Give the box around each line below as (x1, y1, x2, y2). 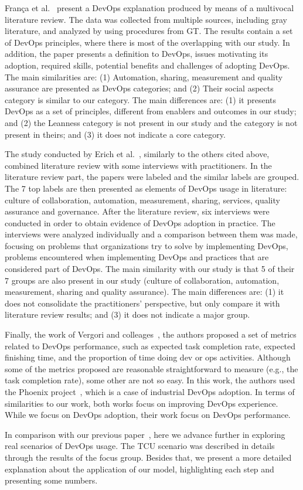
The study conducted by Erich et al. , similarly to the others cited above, (5, 148, 270, 160)
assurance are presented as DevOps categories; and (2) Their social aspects (5, 82, 274, 94)
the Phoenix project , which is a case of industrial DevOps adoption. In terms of (5, 386, 295, 397)
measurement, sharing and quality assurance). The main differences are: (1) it (5, 285, 284, 298)
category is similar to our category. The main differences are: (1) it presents (5, 93, 276, 106)
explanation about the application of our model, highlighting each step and (5, 462, 274, 475)
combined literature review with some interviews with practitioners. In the (5, 159, 272, 171)
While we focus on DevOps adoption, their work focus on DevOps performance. (5, 409, 291, 421)
